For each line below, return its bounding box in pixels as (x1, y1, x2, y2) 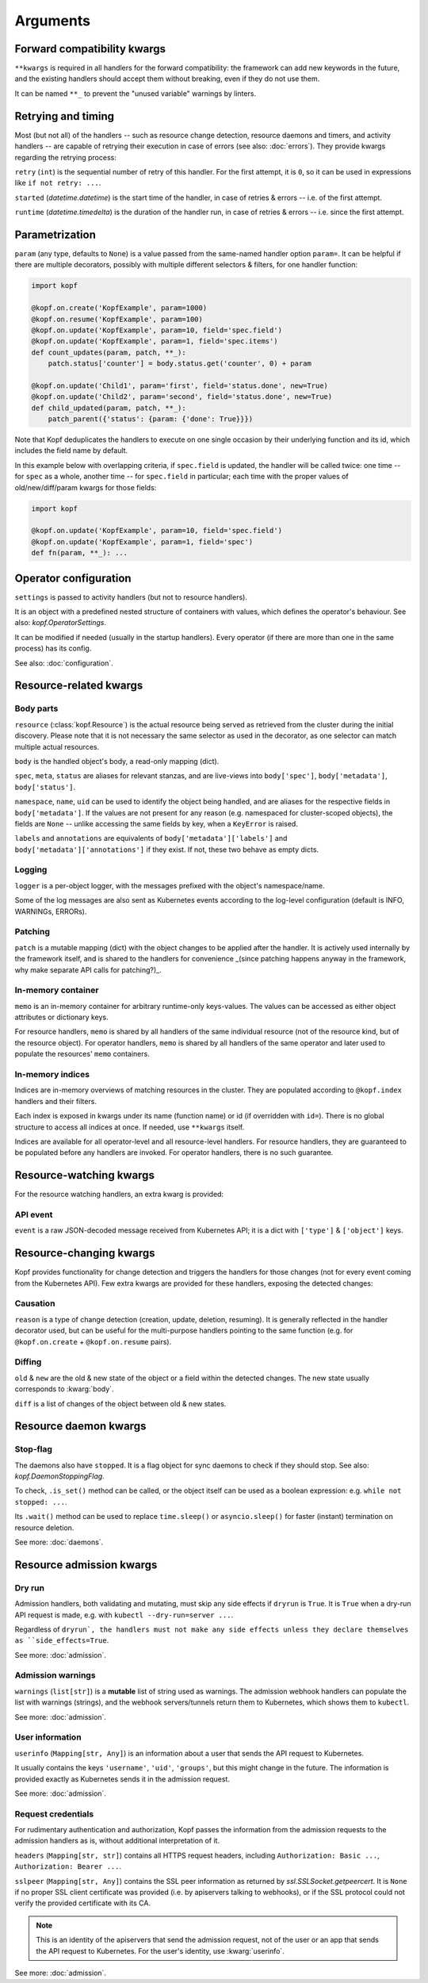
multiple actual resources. (14, 742, 99, 751)
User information (14, 1732, 82, 1743)
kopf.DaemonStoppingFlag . (14, 1471, 105, 1481)
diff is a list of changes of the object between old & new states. (14, 1398, 227, 1408)
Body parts (14, 703, 59, 714)
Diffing (14, 1356, 42, 1367)
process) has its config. (14, 643, 92, 654)
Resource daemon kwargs (14, 1420, 147, 1433)
